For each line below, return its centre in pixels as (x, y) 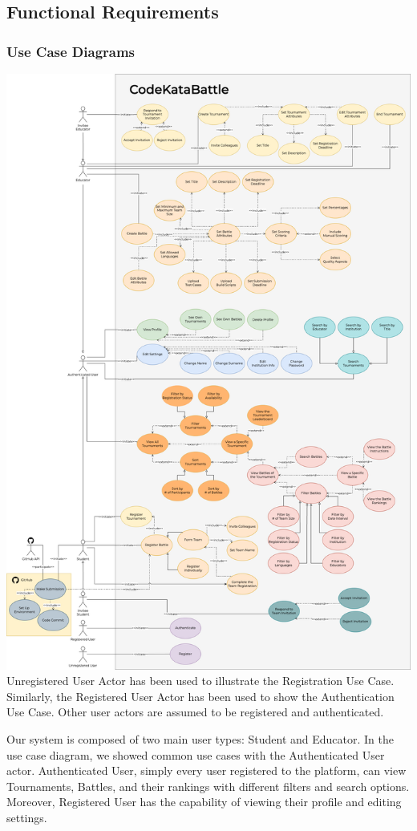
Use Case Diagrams (71, 51)
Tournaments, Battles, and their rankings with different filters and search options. (208, 786)
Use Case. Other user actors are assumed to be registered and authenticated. (195, 712)
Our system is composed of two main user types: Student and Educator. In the (200, 738)
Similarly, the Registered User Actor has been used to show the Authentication (200, 696)
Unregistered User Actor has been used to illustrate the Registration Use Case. (200, 681)
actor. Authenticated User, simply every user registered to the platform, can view (206, 770)
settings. (27, 817)
